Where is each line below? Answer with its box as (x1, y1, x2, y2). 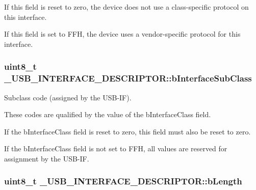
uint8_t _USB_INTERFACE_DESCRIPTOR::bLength (4, 175, 242, 187)
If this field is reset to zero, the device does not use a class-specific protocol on (4, 2, 249, 12)
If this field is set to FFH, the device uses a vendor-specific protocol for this (4, 29, 241, 39)
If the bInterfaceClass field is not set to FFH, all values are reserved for (4, 143, 227, 154)
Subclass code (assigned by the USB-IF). (4, 92, 132, 102)
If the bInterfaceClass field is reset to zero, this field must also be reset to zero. (4, 126, 251, 137)
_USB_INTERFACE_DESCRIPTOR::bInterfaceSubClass (4, 72, 252, 85)
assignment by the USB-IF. (4, 153, 89, 164)
